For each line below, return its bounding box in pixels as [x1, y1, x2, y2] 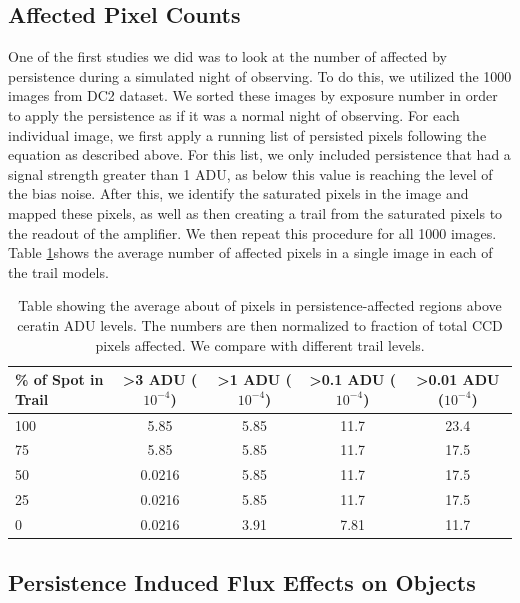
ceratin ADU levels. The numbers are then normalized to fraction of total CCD [17, 314, 503, 335]
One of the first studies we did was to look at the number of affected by [8, 46, 448, 67]
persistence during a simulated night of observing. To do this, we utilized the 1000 [8, 65, 512, 86]
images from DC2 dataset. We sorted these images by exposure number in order [8, 85, 498, 106]
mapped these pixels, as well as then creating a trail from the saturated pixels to [8, 202, 503, 223]
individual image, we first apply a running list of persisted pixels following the [8, 124, 487, 145]
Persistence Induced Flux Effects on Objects [8, 567, 476, 598]
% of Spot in [15, 369, 104, 390]
